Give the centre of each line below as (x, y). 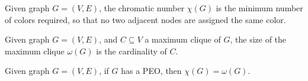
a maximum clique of (183, 39)
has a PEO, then (151, 71)
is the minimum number (259, 8)
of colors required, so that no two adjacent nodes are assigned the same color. (145, 19)
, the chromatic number (142, 8)
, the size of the (258, 39)
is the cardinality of (131, 51)
